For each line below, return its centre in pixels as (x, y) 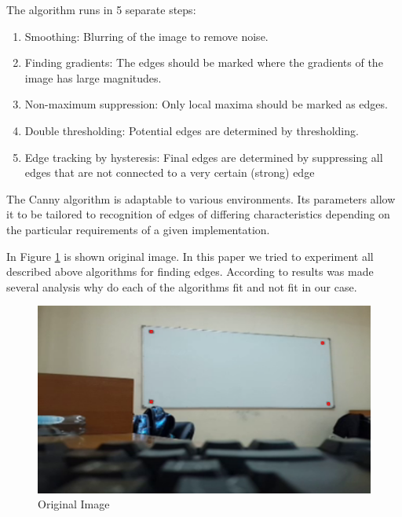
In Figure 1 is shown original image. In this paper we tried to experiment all (190, 256)
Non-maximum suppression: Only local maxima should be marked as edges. (206, 104)
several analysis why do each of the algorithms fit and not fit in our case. (182, 286)
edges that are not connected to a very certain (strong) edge (170, 172)
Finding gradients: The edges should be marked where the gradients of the (204, 62)
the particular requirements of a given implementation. (138, 229)
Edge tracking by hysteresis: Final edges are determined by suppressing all (204, 157)
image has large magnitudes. (93, 77)
